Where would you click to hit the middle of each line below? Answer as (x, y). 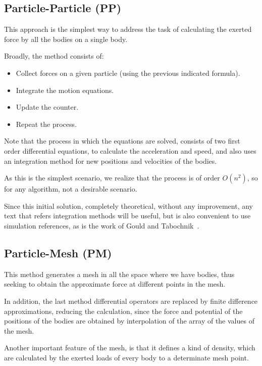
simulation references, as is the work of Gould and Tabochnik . (102, 225)
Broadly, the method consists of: (54, 56)
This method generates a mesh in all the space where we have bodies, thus (119, 274)
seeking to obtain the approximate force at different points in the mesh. (115, 284)
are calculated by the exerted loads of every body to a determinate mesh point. (126, 357)
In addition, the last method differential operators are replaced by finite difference (131, 301)
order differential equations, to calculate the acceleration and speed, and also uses (130, 150)
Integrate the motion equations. (65, 90)
